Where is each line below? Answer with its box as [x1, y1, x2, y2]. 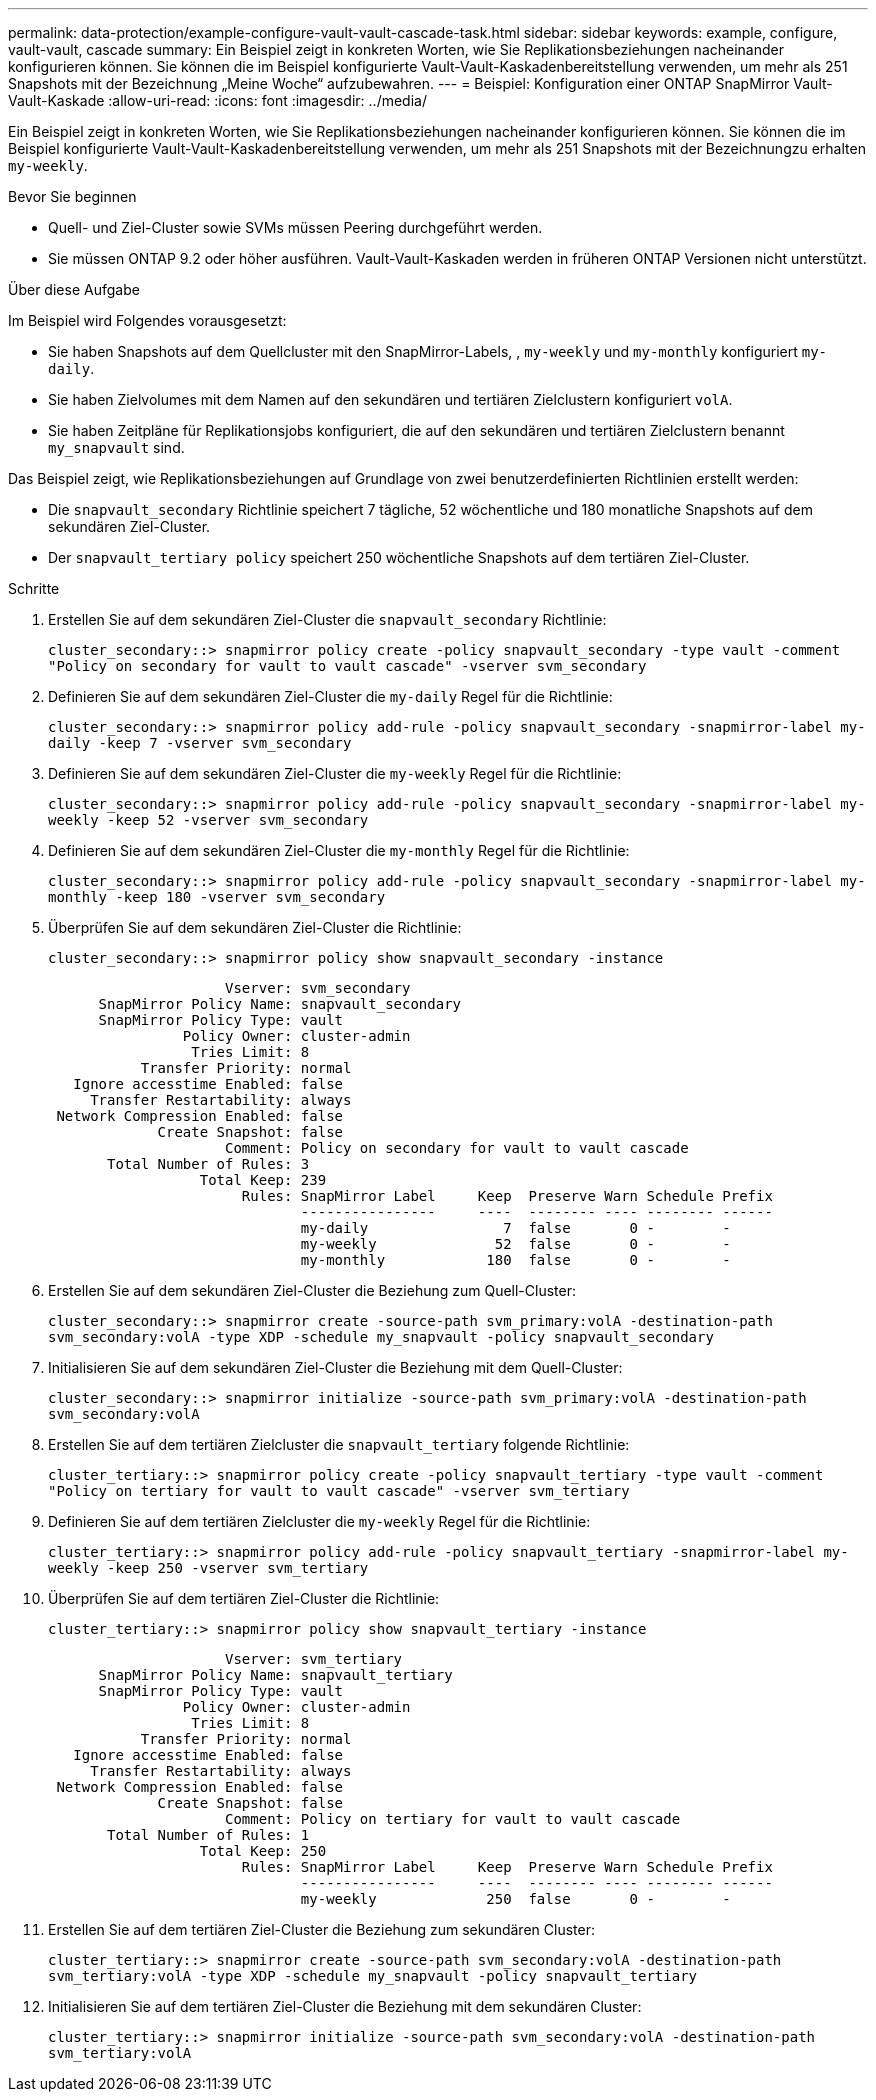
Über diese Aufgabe [8, 281, 140, 298]
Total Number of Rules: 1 [107, 1827, 310, 1843]
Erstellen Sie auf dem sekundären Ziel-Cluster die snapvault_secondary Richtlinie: [48, 611, 607, 628]
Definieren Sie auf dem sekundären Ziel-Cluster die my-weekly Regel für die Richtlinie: [48, 765, 622, 782]
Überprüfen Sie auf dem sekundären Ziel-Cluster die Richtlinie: [48, 919, 462, 936]
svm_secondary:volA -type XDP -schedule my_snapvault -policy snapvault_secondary [48, 1329, 714, 1345]
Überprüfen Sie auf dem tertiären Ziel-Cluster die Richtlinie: [48, 1590, 440, 1607]
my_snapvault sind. [48, 439, 185, 456]
